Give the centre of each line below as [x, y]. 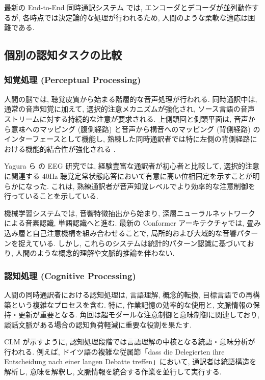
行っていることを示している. [51, 196]
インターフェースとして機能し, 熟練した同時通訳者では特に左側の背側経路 [127, 139]
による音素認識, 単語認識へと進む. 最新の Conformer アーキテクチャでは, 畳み [132, 223]
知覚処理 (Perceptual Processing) [73, 80]
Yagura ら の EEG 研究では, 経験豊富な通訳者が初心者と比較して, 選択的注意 [132, 166]
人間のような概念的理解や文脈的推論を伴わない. [95, 253]
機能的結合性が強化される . [70, 148]
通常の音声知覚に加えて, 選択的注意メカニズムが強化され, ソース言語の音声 [129, 109]
